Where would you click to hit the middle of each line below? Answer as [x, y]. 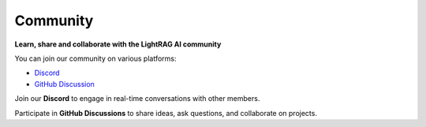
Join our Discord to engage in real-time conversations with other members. [137, 99]
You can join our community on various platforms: [95, 58]
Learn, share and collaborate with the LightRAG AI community [118, 44]
